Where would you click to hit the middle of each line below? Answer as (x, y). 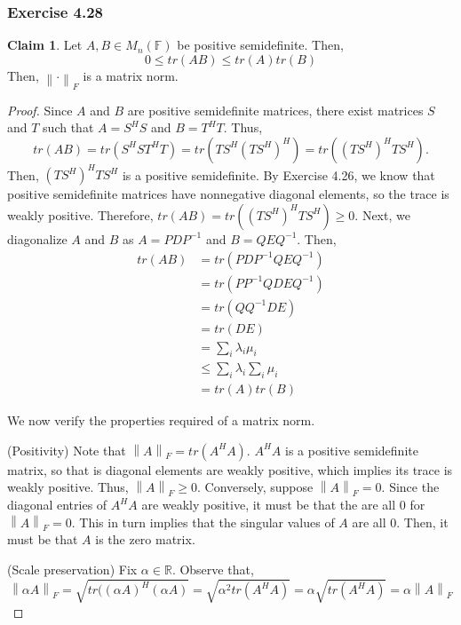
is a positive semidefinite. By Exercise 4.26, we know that (278, 174)
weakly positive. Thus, (68, 487)
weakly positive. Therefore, (80, 214)
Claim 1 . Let (45, 45)
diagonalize (37, 238)
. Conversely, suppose (255, 487)
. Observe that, (213, 569)
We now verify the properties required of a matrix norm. (161, 420)
